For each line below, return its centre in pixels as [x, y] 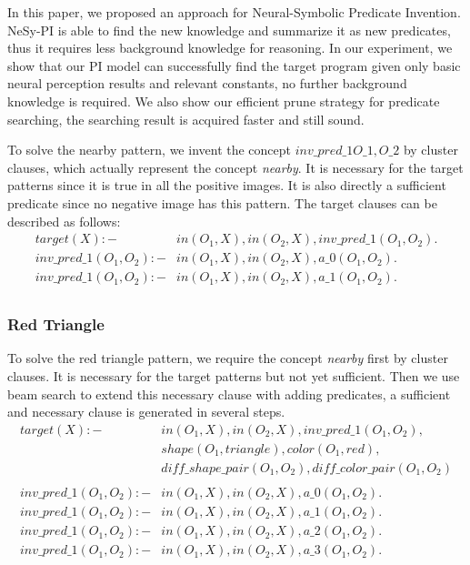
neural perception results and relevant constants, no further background [207, 83]
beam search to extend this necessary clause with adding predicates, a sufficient [229, 393]
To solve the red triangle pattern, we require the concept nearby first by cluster [228, 358]
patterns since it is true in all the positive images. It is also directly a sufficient [227, 185]
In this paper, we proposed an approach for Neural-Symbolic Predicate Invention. [234, 12]
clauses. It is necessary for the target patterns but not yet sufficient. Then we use [234, 376]
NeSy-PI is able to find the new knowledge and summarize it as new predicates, [229, 30]
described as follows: [64, 221]
